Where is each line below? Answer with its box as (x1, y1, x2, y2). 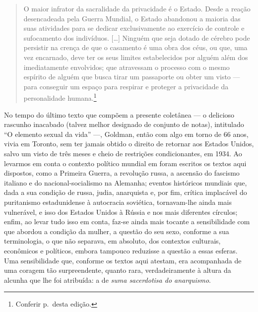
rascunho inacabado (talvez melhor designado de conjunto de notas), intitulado (4, 119, 244, 129)
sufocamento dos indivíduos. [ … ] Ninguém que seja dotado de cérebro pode (23, 32, 250, 43)
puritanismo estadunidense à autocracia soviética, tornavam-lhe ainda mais (4, 196, 232, 207)
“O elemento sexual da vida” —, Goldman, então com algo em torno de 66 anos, (4, 128, 249, 139)
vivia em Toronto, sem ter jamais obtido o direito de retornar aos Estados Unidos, (4, 138, 254, 149)
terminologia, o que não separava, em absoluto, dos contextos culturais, (4, 236, 221, 246)
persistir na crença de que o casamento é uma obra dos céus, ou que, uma (23, 42, 248, 53)
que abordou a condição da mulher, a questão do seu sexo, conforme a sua (4, 226, 229, 236)
